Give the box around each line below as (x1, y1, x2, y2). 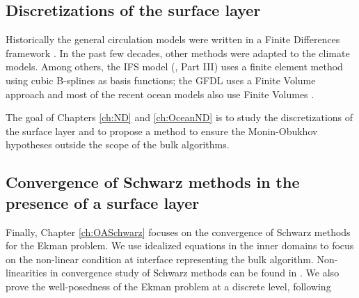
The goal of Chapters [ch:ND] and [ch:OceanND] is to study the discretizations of (6, 110, 353, 125)
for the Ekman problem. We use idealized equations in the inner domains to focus (6, 238, 354, 253)
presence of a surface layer (6, 191, 200, 213)
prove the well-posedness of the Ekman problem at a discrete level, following (6, 279, 331, 293)
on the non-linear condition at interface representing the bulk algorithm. (6, 251, 314, 266)
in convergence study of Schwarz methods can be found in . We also (49, 265, 340, 280)
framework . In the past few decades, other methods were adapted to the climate (6, 45, 350, 60)
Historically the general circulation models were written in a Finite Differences (6, 32, 340, 47)
